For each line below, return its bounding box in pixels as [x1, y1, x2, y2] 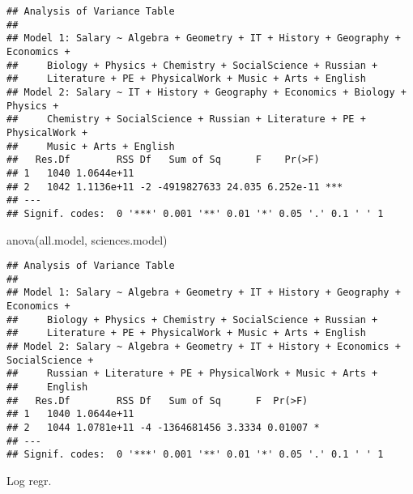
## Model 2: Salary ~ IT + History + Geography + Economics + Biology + [6, 86, 407, 98]
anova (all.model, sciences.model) [6, 231, 168, 248]
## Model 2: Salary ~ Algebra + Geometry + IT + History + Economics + [6, 341, 401, 353]
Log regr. [6, 471, 52, 488]
